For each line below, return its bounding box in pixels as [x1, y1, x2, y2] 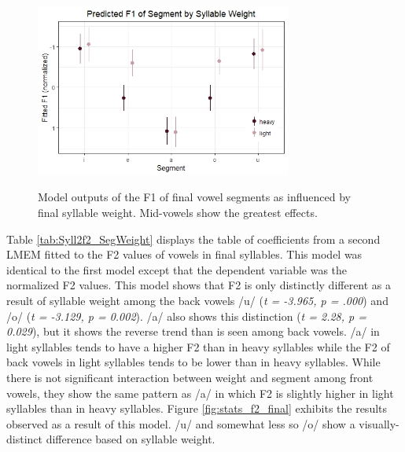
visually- [359, 415, 399, 432]
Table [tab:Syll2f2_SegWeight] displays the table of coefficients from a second [6, 230, 381, 247]
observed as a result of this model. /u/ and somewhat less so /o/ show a [6, 415, 355, 432]
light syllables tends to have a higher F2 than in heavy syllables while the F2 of [6, 338, 390, 355]
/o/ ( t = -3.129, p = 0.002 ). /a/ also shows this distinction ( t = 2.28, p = [6, 307, 366, 324]
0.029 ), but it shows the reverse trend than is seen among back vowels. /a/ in [6, 323, 380, 340]
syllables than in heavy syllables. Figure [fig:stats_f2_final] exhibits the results [6, 400, 388, 417]
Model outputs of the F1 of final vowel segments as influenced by [38, 189, 351, 205]
